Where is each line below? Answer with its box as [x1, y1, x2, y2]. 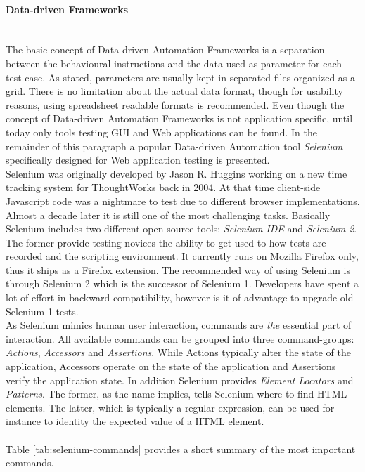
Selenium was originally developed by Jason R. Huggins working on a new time [6, 166, 347, 181]
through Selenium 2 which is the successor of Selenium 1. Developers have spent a [6, 276, 359, 291]
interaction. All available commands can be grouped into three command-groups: [6, 331, 354, 346]
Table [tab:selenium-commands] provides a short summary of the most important [6, 441, 356, 456]
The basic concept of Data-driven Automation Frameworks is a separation [6, 42, 325, 57]
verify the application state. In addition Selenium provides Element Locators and [6, 372, 354, 387]
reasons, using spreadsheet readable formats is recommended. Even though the [6, 97, 345, 112]
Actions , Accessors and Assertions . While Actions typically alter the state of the [6, 345, 351, 360]
